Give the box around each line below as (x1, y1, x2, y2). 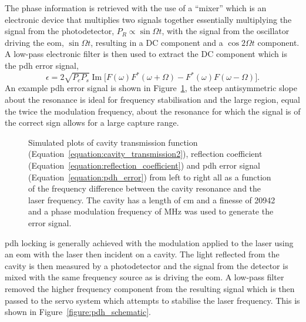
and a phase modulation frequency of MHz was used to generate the (28, 205, 274, 217)
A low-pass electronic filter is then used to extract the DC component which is (5, 48, 287, 60)
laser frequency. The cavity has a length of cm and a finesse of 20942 (28, 193, 275, 206)
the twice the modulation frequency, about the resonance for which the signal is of (5, 105, 301, 117)
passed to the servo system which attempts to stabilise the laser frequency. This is (5, 294, 300, 306)
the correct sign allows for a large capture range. (5, 116, 179, 129)
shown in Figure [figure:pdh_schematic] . (5, 306, 151, 318)
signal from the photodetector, (5, 25, 115, 37)
